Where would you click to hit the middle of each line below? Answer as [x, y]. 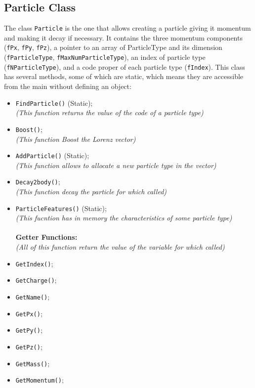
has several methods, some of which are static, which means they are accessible [124, 76]
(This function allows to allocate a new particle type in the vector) [116, 165]
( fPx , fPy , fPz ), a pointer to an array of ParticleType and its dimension [113, 47]
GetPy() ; [29, 330]
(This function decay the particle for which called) [91, 192]
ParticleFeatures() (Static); [61, 208]
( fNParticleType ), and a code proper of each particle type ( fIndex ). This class [125, 66]
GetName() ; [33, 296]
